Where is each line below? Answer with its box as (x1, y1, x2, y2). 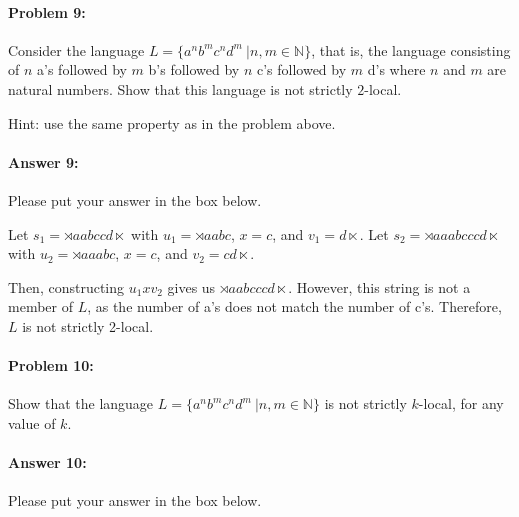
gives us (167, 276, 216, 297)
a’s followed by (37, 59, 127, 80)
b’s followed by (148, 59, 240, 80)
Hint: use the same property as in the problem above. (8, 112, 336, 133)
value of (8, 412, 56, 433)
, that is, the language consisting (311, 39, 511, 60)
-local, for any (418, 393, 504, 414)
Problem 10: (8, 355, 94, 376)
